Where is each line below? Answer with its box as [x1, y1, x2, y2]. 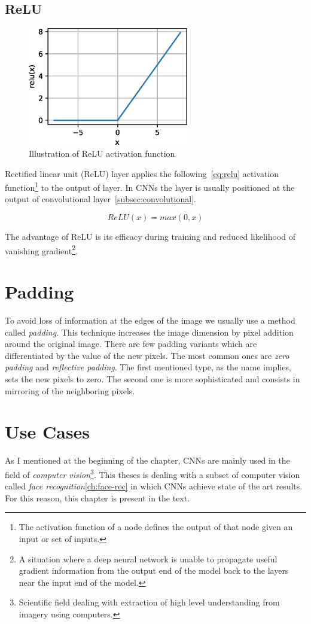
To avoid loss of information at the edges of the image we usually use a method [5, 314, 295, 327]
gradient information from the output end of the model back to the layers [19, 564, 289, 577]
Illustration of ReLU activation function [29, 147, 175, 160]
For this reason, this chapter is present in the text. [5, 491, 190, 504]
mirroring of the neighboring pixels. [5, 384, 135, 397]
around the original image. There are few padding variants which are [5, 337, 257, 350]
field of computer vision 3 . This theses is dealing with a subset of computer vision [5, 466, 300, 480]
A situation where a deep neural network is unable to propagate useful [19, 552, 278, 565]
